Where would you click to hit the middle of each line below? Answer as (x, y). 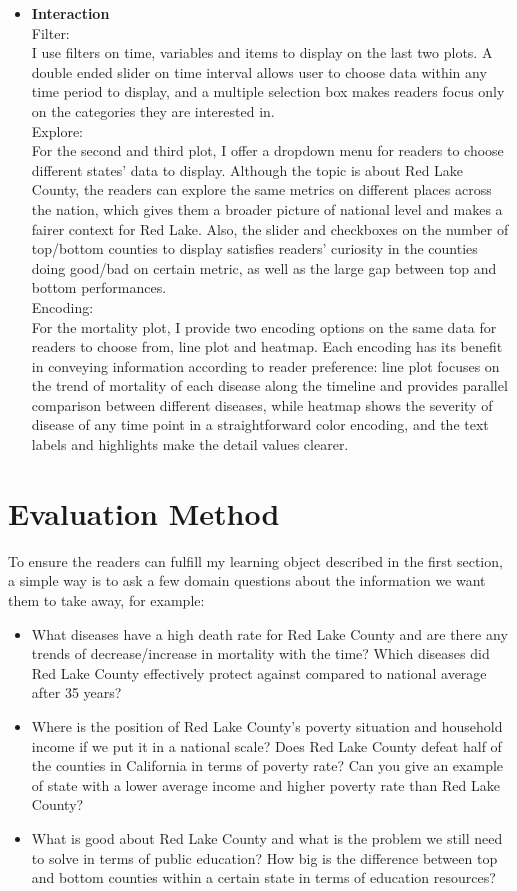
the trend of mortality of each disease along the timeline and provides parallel (269, 385)
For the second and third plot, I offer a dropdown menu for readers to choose (267, 150)
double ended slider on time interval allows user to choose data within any (259, 71)
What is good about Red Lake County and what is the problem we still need (267, 837)
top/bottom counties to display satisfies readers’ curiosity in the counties (254, 248)
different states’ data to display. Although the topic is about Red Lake (247, 169)
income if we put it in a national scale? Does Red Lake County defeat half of (266, 745)
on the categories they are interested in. (153, 110)
